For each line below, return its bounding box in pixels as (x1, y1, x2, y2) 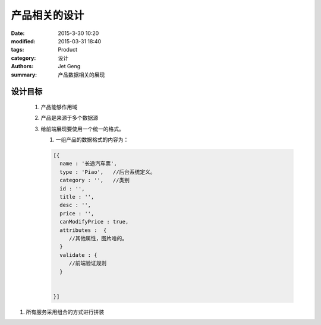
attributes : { (59, 227, 107, 234)
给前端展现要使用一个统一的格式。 (40, 125, 124, 132)
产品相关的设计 (11, 9, 84, 22)
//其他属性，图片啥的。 (68, 235, 128, 241)
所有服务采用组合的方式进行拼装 (26, 308, 104, 316)
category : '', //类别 (59, 177, 130, 184)
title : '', (59, 193, 95, 200)
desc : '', (59, 202, 92, 209)
